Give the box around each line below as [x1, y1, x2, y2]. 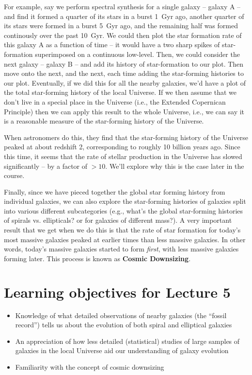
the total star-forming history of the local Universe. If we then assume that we [4, 87, 237, 97]
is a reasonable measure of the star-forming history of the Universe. [4, 116, 204, 126]
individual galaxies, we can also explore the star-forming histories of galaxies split [4, 196, 246, 206]
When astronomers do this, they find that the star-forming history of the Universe [4, 132, 248, 142]
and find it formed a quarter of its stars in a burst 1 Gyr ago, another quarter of [4, 11, 244, 21]
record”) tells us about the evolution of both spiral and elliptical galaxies [15, 320, 232, 330]
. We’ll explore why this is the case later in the [105, 161, 244, 171]
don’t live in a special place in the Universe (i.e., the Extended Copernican [4, 96, 226, 107]
